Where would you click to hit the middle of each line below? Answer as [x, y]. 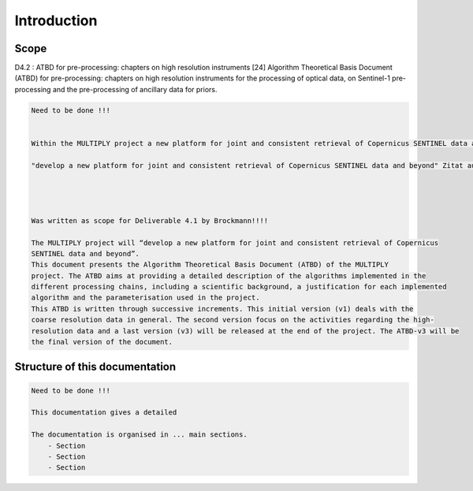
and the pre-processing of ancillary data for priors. [135, 89]
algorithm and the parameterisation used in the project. [145, 298]
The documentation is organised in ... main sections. [139, 435]
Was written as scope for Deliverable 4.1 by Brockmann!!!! [150, 220]
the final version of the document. [102, 342]
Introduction [56, 20]
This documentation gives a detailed [104, 413]
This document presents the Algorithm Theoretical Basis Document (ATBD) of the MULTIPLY [210, 265]
